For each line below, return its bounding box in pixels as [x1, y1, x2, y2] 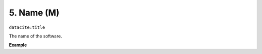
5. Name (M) [9, 7, 60, 18]
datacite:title [9, 24, 46, 30]
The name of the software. [9, 33, 63, 39]
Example [9, 42, 27, 48]
